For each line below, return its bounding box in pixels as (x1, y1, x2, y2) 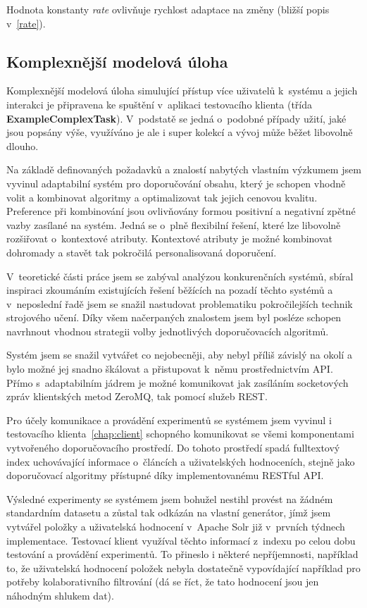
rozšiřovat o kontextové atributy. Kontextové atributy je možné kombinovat (6, 231, 333, 246)
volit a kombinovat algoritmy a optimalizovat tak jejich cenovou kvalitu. (6, 190, 318, 204)
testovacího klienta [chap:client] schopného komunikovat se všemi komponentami (6, 426, 354, 441)
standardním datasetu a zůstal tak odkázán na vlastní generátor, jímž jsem (6, 505, 331, 520)
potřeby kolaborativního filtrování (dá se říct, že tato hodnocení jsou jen (6, 574, 319, 589)
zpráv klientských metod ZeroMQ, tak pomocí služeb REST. (6, 389, 268, 404)
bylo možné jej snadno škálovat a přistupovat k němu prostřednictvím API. (6, 361, 333, 376)
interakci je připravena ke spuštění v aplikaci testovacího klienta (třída (6, 97, 313, 111)
